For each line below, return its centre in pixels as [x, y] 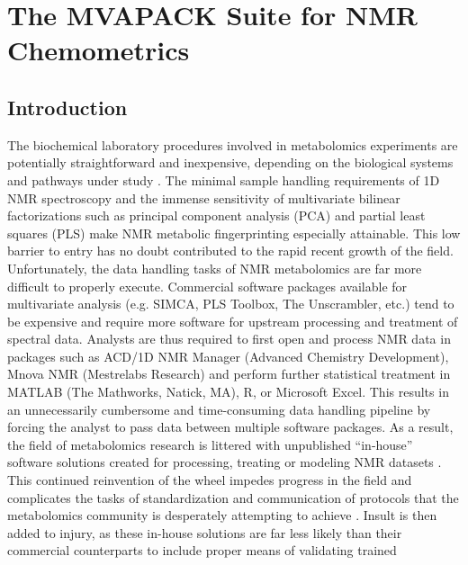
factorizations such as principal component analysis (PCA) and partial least [216, 215]
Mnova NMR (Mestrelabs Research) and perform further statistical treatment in [229, 374]
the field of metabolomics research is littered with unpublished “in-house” [210, 444]
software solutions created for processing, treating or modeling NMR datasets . [225, 462]
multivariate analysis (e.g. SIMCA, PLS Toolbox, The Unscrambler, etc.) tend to [231, 304]
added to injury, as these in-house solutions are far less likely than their [205, 532]
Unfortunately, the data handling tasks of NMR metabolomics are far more [215, 268]
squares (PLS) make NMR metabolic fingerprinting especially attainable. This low [234, 233]
